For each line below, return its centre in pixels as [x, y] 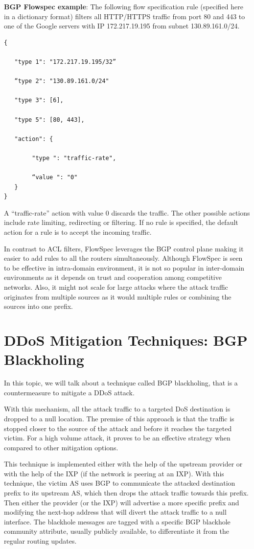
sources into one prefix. [39, 306]
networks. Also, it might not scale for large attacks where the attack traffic [116, 287]
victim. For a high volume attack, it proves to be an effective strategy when [117, 438]
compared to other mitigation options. [61, 447]
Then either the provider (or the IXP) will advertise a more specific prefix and [122, 502]
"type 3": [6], [39, 100]
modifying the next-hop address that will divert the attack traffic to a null [115, 512]
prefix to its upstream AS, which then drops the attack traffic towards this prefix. [126, 493]
